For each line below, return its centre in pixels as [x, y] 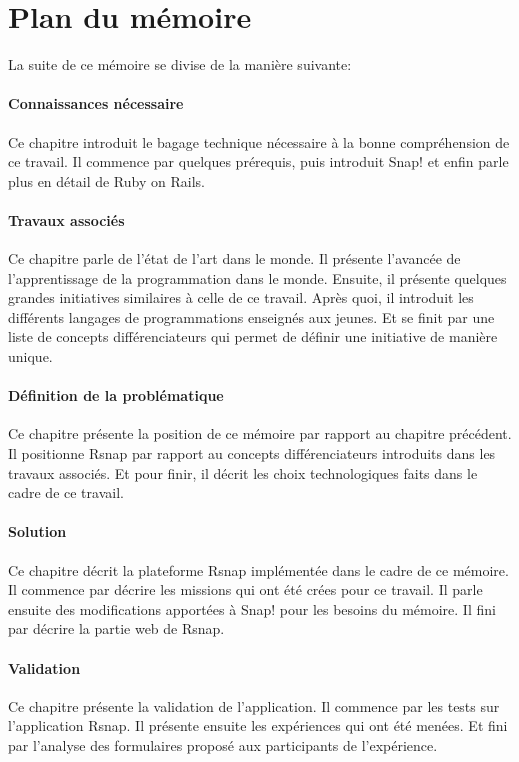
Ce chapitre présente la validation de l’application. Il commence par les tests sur [254, 705]
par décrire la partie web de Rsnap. [116, 628]
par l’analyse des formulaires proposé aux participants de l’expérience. [223, 744]
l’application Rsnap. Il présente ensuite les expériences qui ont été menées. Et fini [258, 725]
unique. [30, 356]
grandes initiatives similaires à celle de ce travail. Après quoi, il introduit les [241, 297]
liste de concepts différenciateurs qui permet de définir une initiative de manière [253, 336]
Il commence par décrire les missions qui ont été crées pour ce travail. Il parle [245, 589]
